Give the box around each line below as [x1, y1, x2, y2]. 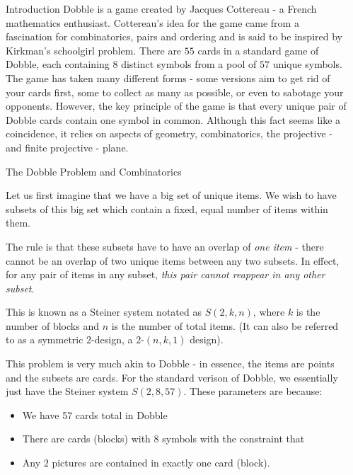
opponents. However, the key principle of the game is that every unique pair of [6, 98, 347, 113]
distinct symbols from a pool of [121, 57, 257, 71]
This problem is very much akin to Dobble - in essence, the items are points [6, 356, 335, 371]
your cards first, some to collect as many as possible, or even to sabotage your [6, 84, 344, 99]
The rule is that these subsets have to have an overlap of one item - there [6, 239, 324, 253]
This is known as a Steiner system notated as [6, 304, 202, 319]
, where [253, 304, 285, 319]
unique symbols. [272, 57, 342, 71]
